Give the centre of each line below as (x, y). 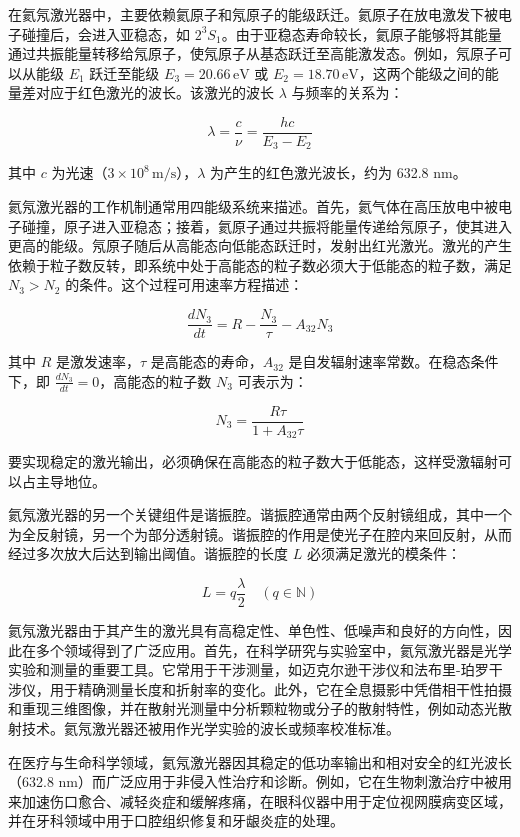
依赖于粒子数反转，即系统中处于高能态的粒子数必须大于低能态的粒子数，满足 (260, 264)
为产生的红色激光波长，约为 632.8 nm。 (338, 172)
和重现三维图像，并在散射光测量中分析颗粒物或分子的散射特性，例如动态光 (253, 708)
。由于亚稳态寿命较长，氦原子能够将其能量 (361, 33)
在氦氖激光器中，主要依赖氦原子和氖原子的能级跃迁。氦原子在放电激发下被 (253, 14)
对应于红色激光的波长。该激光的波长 (154, 92)
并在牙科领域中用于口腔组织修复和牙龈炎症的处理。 (176, 820)
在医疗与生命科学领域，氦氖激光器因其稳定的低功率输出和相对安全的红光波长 (260, 761)
